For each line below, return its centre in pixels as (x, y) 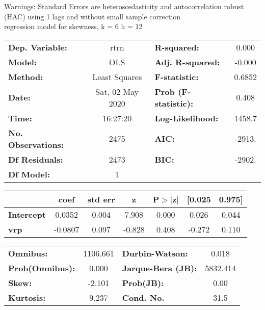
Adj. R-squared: (187, 62)
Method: (26, 76)
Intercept (27, 214)
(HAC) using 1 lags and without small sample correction (92, 16)
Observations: (36, 144)
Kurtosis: (27, 297)
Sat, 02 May (117, 91)
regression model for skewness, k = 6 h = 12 (73, 26)
